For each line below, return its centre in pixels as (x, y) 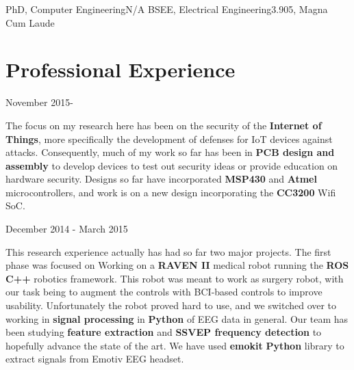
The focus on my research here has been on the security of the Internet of (164, 125)
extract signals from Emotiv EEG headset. (95, 359)
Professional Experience (121, 69)
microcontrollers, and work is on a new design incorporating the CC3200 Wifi (171, 192)
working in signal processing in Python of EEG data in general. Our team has (177, 318)
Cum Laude (30, 22)
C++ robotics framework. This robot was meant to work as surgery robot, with (175, 278)
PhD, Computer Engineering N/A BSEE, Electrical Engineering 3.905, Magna (167, 9)
